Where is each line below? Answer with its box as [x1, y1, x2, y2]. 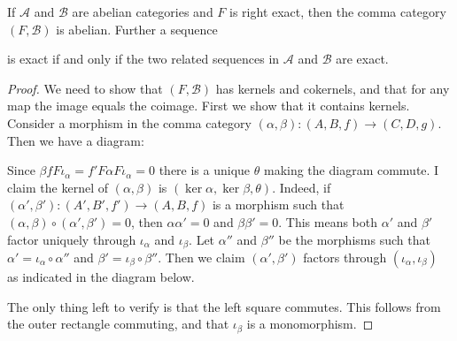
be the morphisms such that [278, 230, 430, 248]
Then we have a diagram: [7, 131, 144, 149]
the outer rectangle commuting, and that [7, 314, 229, 333]
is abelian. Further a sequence [56, 19, 218, 38]
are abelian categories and [72, 3, 213, 20]
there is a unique [159, 161, 251, 179]
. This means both [278, 212, 377, 231]
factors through [303, 247, 387, 266]
